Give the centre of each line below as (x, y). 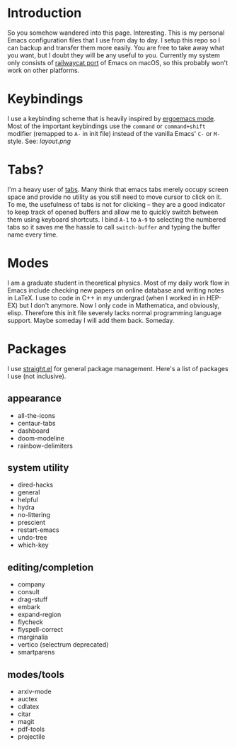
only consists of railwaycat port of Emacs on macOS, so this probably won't (118, 62)
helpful (28, 500)
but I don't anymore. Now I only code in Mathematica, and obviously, (120, 305)
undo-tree (32, 538)
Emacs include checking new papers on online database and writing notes (116, 290)
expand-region (39, 615)
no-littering (34, 515)
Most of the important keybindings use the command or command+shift (106, 126)
